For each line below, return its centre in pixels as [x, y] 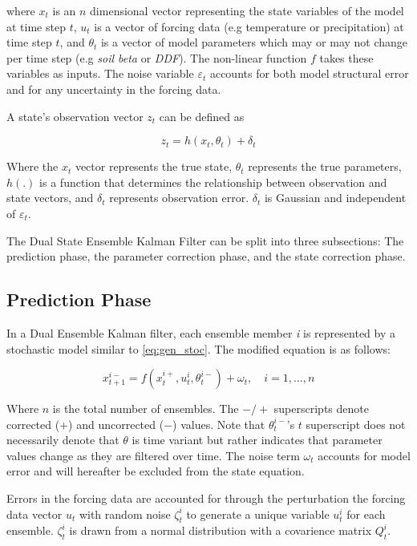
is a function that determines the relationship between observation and [213, 182]
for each [366, 514]
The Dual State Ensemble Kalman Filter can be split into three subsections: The [205, 240]
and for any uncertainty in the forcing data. [114, 89]
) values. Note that [219, 424]
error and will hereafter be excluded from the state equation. [156, 471]
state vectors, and [50, 198]
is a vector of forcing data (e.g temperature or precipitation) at [249, 26]
